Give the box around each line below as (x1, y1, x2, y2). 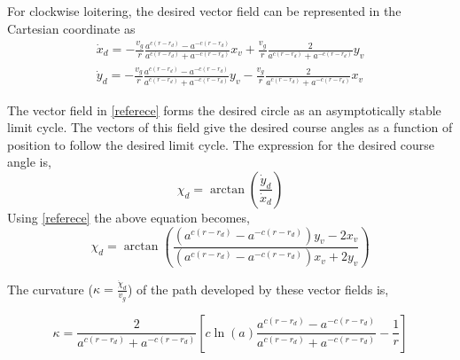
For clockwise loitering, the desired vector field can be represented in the (7, 2, 402, 20)
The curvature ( (7, 279, 93, 298)
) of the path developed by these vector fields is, (127, 279, 389, 298)
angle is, (7, 153, 51, 171)
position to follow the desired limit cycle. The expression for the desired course (7, 135, 435, 153)
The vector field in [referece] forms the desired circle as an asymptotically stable (7, 100, 441, 119)
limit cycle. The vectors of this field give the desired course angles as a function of (7, 118, 453, 137)
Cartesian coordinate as (7, 19, 136, 37)
